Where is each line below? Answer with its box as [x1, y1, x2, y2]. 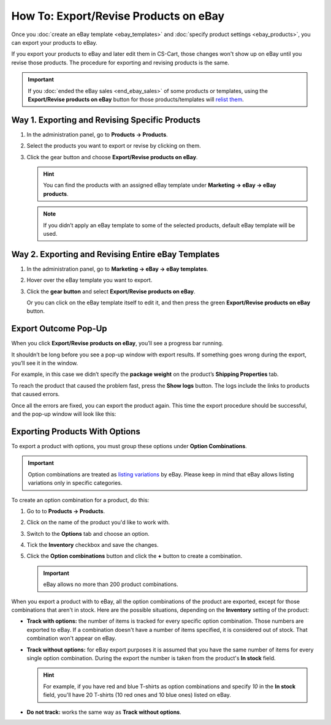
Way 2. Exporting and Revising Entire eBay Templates [11, 249, 220, 260]
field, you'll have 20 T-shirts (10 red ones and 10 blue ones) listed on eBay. [43, 691, 231, 699]
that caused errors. [11, 391, 60, 398]
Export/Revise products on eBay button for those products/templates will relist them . [28, 96, 245, 103]
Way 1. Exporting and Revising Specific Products [11, 115, 200, 125]
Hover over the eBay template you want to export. [26, 276, 153, 284]
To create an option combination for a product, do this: [11, 496, 150, 503]
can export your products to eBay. [11, 39, 97, 46]
